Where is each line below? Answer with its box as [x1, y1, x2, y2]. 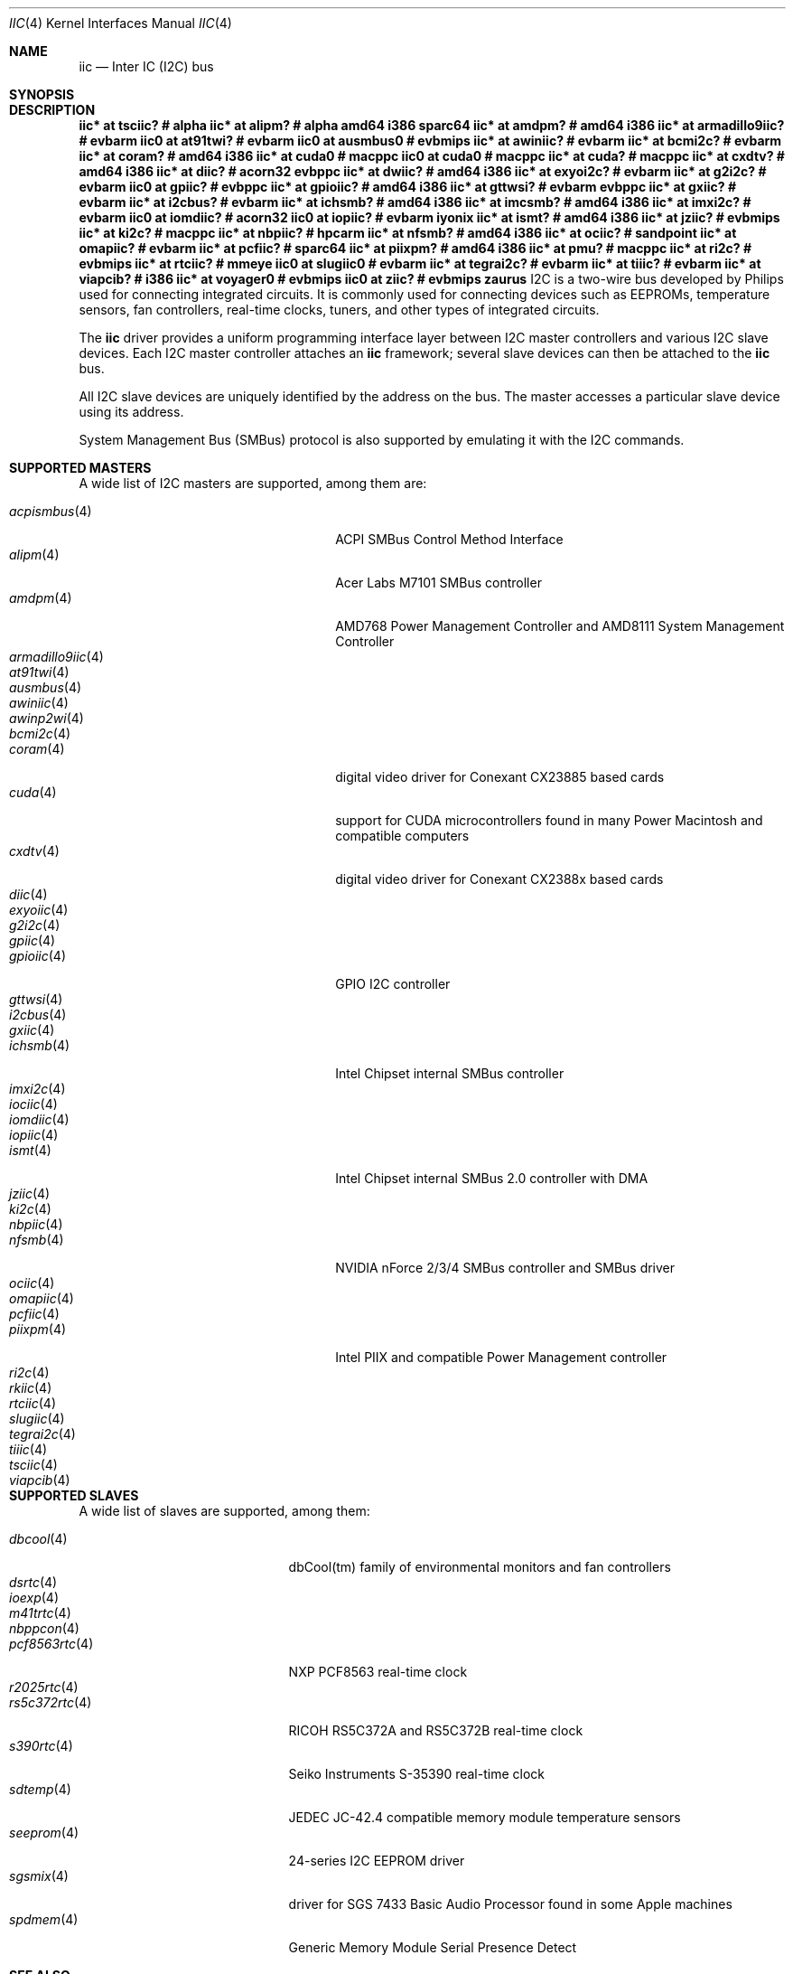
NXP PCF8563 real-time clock [288, 1664, 468, 1679]
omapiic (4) [9, 1291, 74, 1306]
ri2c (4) [9, 1365, 50, 1380]
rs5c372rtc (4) [9, 1695, 92, 1710]
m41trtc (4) [9, 1605, 71, 1621]
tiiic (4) [9, 1442, 48, 1457]
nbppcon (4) [9, 1621, 79, 1636]
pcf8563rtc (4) [9, 1636, 94, 1651]
